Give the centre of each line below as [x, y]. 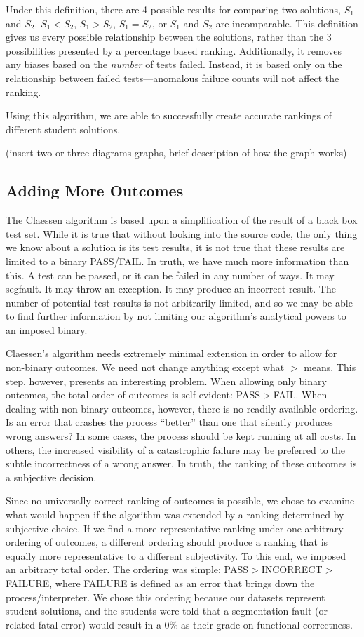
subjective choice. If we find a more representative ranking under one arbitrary [175, 528]
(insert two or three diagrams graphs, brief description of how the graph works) [176, 153]
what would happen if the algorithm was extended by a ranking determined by [175, 515]
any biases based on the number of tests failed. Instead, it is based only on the [174, 64]
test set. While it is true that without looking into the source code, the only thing [182, 233]
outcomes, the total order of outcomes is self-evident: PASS [133, 395]
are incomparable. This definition [287, 23]
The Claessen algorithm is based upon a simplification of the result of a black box [182, 220]
